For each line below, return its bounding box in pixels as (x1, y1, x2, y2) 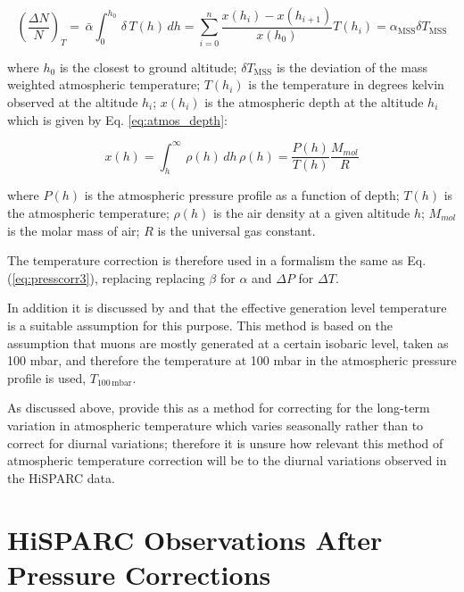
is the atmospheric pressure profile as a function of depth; (84, 186, 400, 204)
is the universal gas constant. (157, 221, 316, 239)
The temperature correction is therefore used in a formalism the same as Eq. (7, 251, 427, 270)
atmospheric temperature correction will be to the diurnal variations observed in (7, 451, 447, 470)
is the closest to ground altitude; (59, 57, 237, 76)
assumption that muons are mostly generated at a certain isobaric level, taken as (7, 333, 449, 352)
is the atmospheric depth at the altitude (204, 92, 424, 111)
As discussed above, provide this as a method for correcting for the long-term (7, 398, 430, 417)
